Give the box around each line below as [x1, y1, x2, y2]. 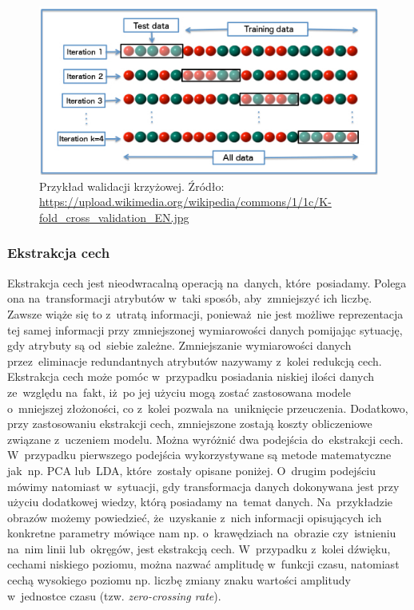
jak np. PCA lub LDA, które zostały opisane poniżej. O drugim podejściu [7, 461, 376, 478]
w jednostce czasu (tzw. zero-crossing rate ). [7, 587, 221, 604]
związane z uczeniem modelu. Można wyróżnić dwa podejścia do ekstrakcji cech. [7, 430, 404, 447]
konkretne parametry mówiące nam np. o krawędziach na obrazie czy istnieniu [7, 525, 396, 541]
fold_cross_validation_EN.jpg [39, 208, 189, 225]
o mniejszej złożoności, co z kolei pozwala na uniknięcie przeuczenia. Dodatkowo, [7, 399, 408, 416]
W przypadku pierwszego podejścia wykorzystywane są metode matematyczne [7, 446, 392, 463]
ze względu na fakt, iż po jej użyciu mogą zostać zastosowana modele [7, 383, 351, 400]
